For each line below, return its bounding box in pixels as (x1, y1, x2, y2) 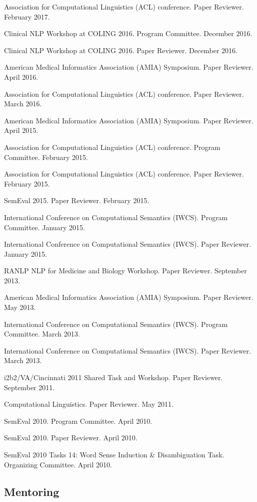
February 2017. (4, 11, 50, 22)
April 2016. (4, 71, 38, 82)
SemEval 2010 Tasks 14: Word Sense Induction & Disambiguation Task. (4, 449, 224, 459)
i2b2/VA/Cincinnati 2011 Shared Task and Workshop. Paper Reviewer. (4, 372, 223, 383)
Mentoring (4, 483, 59, 499)
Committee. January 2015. (4, 222, 85, 232)
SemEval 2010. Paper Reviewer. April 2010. (4, 432, 137, 443)
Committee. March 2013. (4, 328, 80, 339)
